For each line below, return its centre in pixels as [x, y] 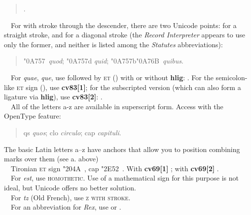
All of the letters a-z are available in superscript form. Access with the [117, 106]
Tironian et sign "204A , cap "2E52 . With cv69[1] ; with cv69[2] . [115, 168]
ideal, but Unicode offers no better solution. [70, 187]
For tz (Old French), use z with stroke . [71, 197]
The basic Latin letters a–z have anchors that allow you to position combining [122, 149]
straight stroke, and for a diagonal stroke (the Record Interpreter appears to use [125, 35]
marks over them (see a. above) [51, 159]
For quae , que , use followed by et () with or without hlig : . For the [112, 77]
